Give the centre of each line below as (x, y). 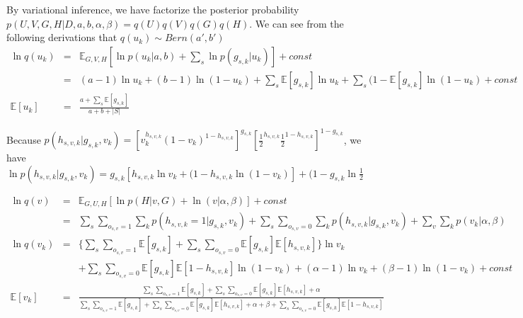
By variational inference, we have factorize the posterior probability (153, 9)
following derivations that (62, 37)
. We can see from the (297, 23)
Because (24, 139)
